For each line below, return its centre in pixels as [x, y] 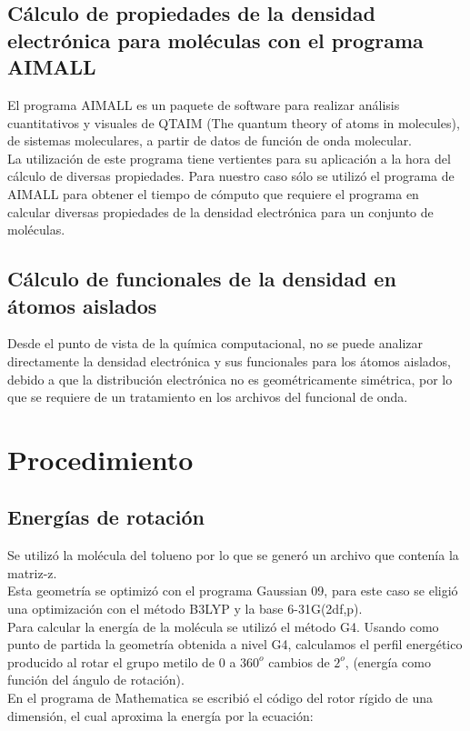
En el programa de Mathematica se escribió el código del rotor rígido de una [220, 698]
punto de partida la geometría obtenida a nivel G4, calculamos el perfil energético [235, 644]
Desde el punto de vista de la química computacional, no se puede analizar [215, 343]
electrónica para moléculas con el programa [215, 40]
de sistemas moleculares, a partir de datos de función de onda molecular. [210, 140]
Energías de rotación [106, 517]
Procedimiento [100, 459]
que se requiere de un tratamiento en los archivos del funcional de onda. [208, 397]
